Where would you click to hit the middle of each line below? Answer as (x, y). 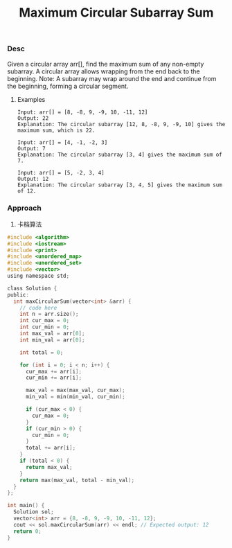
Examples (31, 99)
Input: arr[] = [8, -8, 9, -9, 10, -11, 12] (82, 112)
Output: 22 (33, 118)
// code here (38, 308)
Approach (24, 208)
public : (18, 295)
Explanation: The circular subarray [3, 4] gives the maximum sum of (120, 154)
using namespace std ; (38, 276)
